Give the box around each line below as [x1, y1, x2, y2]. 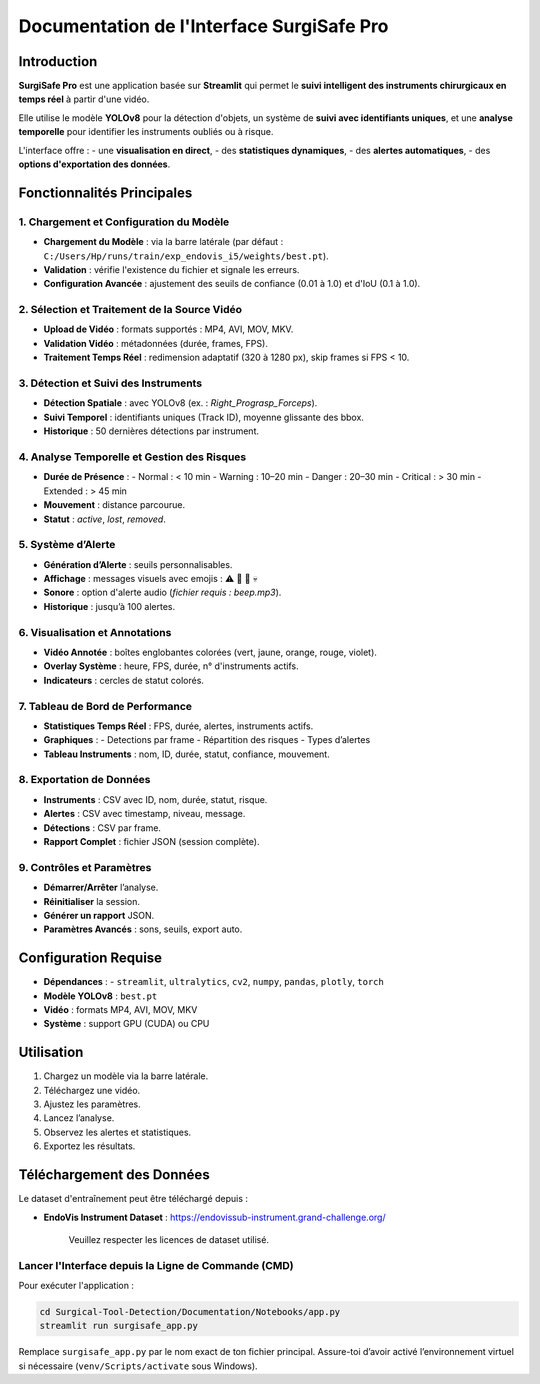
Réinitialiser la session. [43, 895, 140, 907]
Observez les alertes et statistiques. [43, 1126, 192, 1138]
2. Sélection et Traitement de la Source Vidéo [18, 303, 243, 317]
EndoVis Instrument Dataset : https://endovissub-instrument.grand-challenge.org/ [43, 1211, 386, 1223]
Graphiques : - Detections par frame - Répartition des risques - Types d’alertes [43, 734, 371, 746]
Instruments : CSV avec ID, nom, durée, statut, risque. [43, 793, 268, 805]
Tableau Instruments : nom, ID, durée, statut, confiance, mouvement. [43, 748, 330, 760]
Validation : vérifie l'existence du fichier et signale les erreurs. [43, 263, 300, 275]
